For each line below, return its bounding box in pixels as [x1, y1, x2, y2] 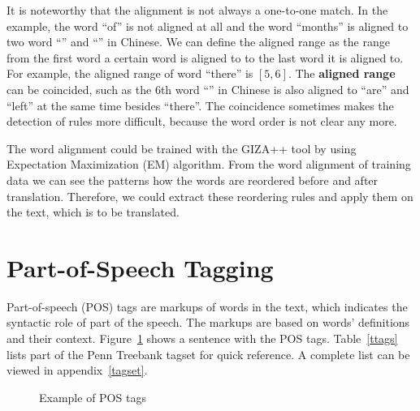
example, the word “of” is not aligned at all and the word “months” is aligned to [6, 17, 409, 34]
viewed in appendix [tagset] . [6, 362, 148, 379]
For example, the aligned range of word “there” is [6, 65, 253, 82]
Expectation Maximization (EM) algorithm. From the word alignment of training [6, 156, 411, 173]
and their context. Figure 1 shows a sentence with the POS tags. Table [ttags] [6, 330, 398, 347]
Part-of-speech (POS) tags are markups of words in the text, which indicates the [6, 298, 408, 315]
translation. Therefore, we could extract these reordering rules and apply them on [6, 187, 414, 204]
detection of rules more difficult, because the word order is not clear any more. [6, 113, 397, 130]
